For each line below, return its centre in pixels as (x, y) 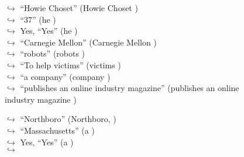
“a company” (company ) (65, 76)
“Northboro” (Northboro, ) (68, 119)
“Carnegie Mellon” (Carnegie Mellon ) (88, 42)
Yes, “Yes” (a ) (47, 142)
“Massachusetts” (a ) (57, 130)
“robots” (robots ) (53, 53)
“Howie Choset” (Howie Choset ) (79, 8)
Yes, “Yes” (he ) (49, 31)
